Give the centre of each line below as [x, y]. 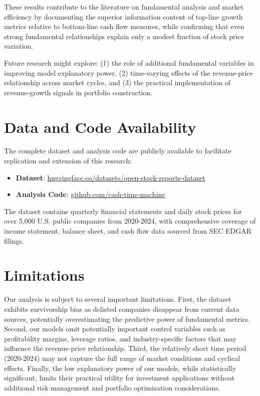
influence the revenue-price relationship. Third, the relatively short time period [125, 348]
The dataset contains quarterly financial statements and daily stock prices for [123, 211]
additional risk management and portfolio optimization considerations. [112, 387]
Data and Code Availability [100, 127]
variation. [19, 46]
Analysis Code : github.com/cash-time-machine [90, 194]
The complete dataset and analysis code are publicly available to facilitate [118, 151]
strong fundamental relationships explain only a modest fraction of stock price [124, 36]
